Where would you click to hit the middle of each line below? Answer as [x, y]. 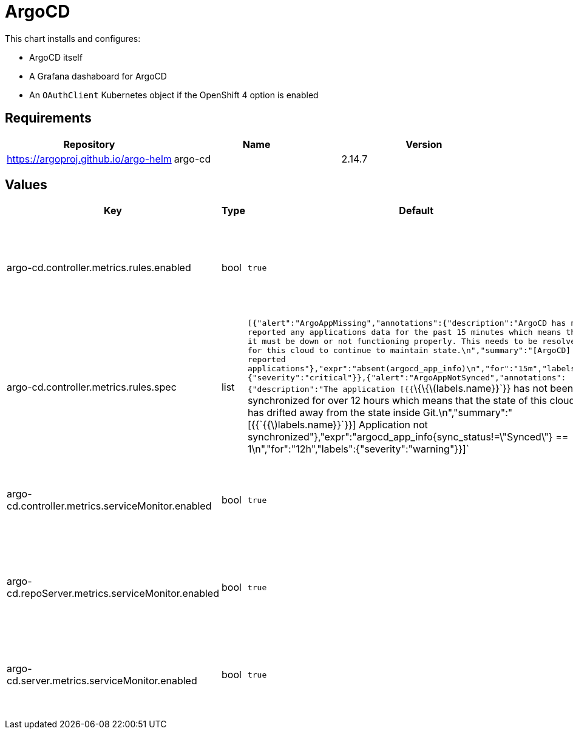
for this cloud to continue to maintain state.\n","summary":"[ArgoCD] [409, 351]
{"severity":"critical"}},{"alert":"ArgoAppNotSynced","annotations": [407, 378]
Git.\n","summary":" [468, 413]
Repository [89, 144]
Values [26, 185]
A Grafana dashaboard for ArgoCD [98, 76]
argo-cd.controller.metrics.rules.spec [92, 387]
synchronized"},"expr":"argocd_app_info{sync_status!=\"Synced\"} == [408, 437]
